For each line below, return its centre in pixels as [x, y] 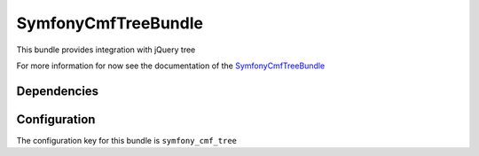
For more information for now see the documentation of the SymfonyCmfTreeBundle [171, 66]
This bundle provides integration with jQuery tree [106, 50]
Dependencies [58, 91]
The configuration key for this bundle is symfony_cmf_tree [126, 140]
